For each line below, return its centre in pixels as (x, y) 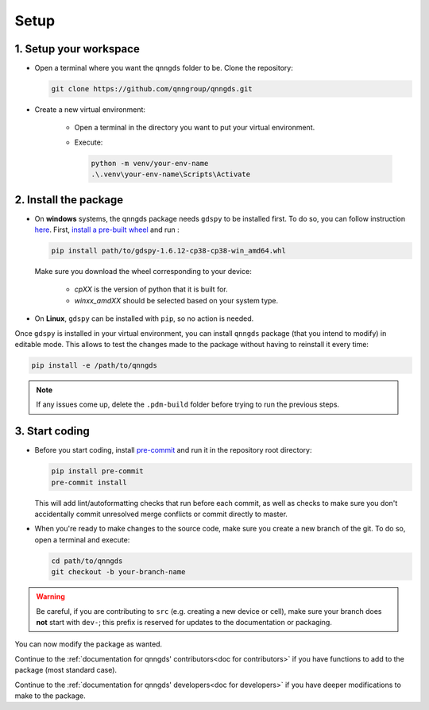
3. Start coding (52, 432)
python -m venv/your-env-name (150, 163)
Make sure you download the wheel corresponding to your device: (143, 272)
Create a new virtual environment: (90, 110)
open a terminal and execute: (82, 539)
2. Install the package (69, 200)
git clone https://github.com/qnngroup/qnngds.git (152, 89)
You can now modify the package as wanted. (89, 644)
